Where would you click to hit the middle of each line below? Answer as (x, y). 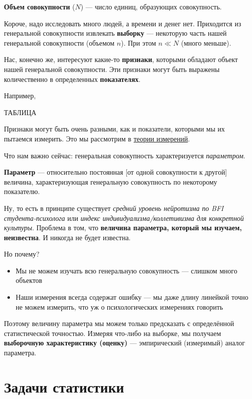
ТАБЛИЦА (20, 112)
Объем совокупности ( (40, 6)
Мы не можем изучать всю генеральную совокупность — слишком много (126, 270)
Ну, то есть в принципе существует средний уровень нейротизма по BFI (114, 208)
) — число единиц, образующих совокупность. (151, 6)
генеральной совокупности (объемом (59, 42)
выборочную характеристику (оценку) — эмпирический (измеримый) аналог (125, 343)
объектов (29, 280)
